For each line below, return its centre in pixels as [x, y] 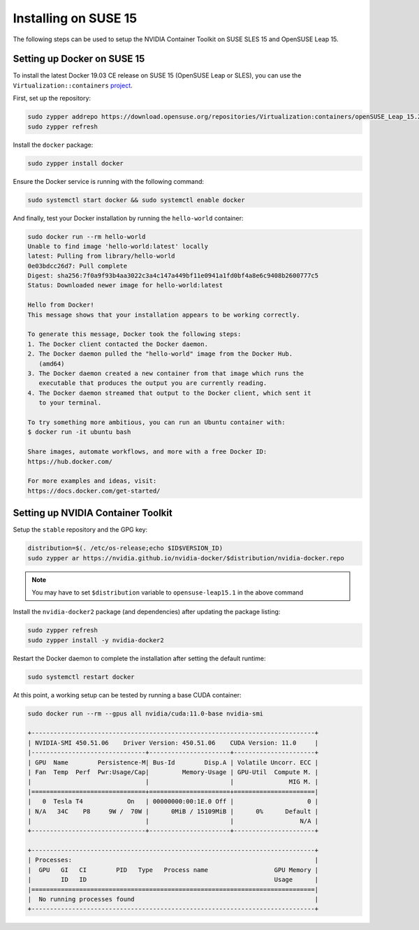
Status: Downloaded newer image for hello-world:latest [125, 285]
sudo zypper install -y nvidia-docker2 [96, 640]
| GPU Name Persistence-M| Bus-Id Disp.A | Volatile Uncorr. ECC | [173, 762]
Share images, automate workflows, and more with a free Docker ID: [147, 452]
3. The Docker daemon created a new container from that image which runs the [166, 373]
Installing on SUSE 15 [75, 18]
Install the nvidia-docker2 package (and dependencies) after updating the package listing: [147, 612]
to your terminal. [70, 403]
